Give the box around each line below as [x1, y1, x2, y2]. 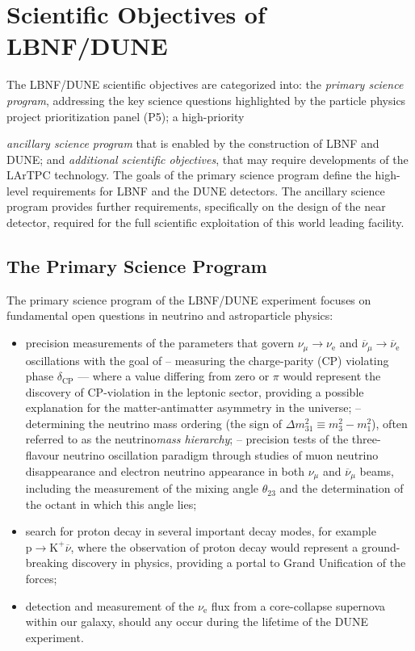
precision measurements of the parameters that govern [25, 334, 294, 351]
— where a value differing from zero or [78, 367, 270, 384]
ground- [362, 538, 400, 555]
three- [351, 430, 381, 447]
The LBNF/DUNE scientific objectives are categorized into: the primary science [6, 76, 404, 93]
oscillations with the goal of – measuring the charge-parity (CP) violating [25, 351, 389, 368]
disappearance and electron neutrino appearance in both [25, 462, 305, 479]
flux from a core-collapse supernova [211, 597, 386, 614]
